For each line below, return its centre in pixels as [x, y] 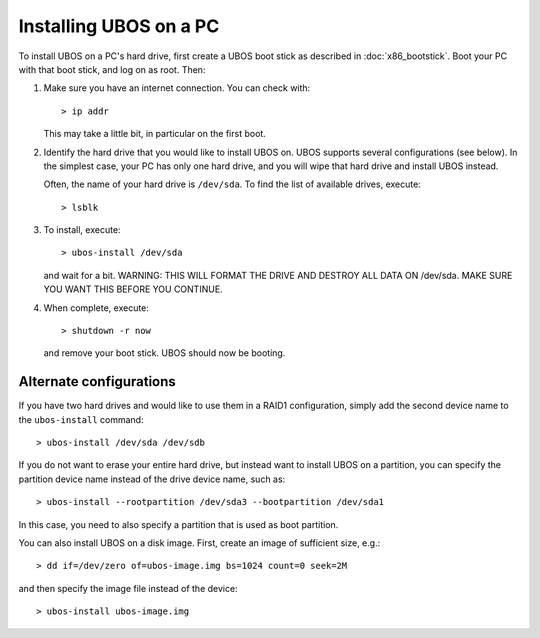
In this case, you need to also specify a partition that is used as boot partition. [178, 524]
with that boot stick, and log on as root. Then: [112, 69]
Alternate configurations [97, 381]
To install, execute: [82, 230]
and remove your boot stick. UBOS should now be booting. [164, 353]
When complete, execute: [96, 307]
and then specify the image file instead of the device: [128, 588]
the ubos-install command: [81, 419]
